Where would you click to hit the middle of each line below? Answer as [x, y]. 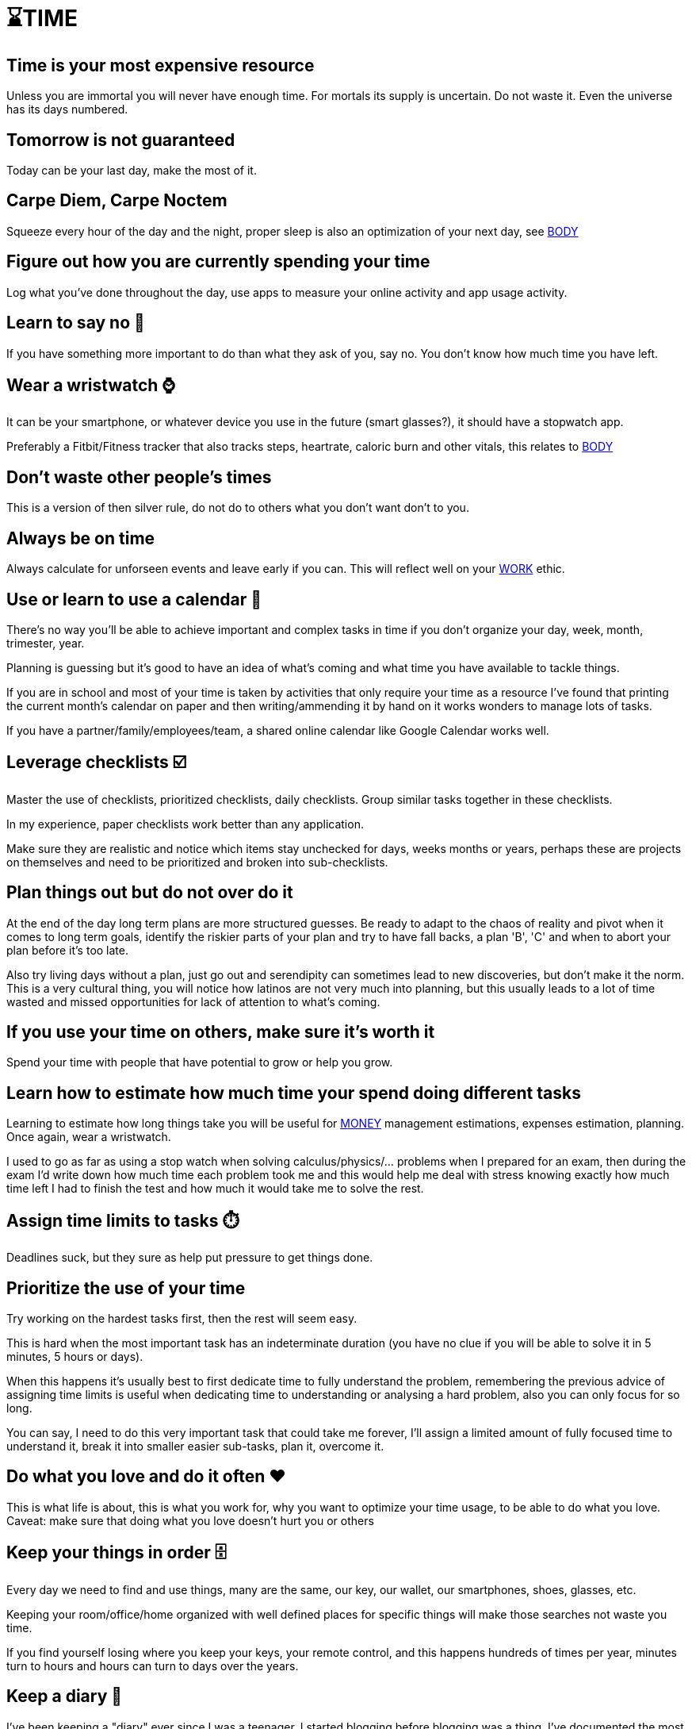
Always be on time [81, 538]
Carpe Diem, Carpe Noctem [117, 201]
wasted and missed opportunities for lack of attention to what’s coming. [193, 1001]
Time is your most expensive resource [161, 65]
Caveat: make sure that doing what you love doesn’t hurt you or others [190, 1520]
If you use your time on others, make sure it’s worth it [221, 1032]
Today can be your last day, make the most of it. [132, 171]
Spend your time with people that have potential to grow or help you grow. [200, 1062]
